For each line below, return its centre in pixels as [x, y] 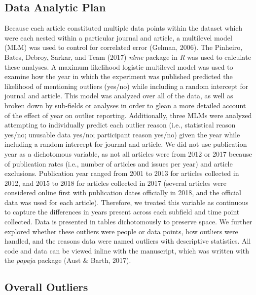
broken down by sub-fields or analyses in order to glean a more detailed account [125, 105]
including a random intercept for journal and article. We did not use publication [126, 144]
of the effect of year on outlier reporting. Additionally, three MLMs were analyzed [128, 115]
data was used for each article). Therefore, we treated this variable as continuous [127, 202]
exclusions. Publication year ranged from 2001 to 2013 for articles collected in [122, 173]
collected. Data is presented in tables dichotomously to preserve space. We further [128, 222]
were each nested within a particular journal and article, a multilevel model [118, 37]
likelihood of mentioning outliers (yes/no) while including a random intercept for [127, 86]
